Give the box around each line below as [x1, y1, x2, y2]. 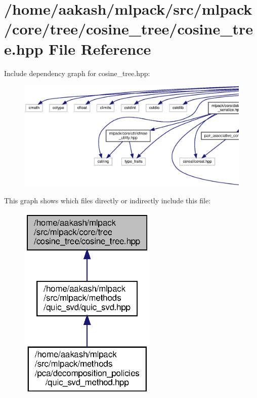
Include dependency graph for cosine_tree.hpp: [4, 67, 150, 78]
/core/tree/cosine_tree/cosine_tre [4, 18, 253, 39]
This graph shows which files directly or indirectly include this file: [4, 195, 211, 205]
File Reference [49, 38, 151, 59]
